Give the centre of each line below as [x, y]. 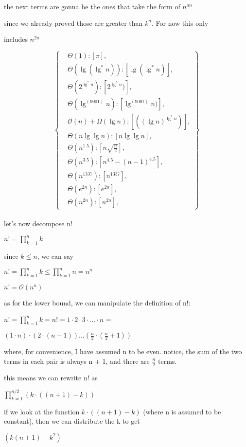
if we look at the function [42, 411]
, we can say [55, 256]
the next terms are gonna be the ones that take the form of [92, 6]
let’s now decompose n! [38, 223]
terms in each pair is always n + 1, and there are [77, 361]
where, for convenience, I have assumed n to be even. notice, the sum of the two [123, 351]
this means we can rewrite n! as [51, 377]
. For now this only [180, 23]
